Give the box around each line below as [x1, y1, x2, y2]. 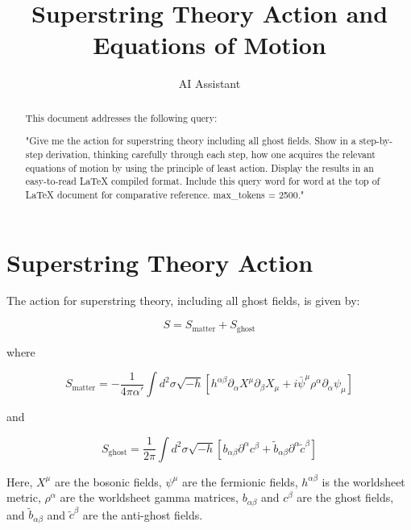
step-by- [359, 134, 393, 148]
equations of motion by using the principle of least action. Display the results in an [25, 161, 374, 174]
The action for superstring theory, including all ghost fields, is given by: [6, 292, 360, 309]
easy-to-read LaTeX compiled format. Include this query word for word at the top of [25, 174, 380, 188]
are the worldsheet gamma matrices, [60, 489, 239, 506]
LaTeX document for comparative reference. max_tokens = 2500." [25, 187, 305, 201]
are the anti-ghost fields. [82, 506, 203, 523]
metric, [6, 489, 41, 506]
